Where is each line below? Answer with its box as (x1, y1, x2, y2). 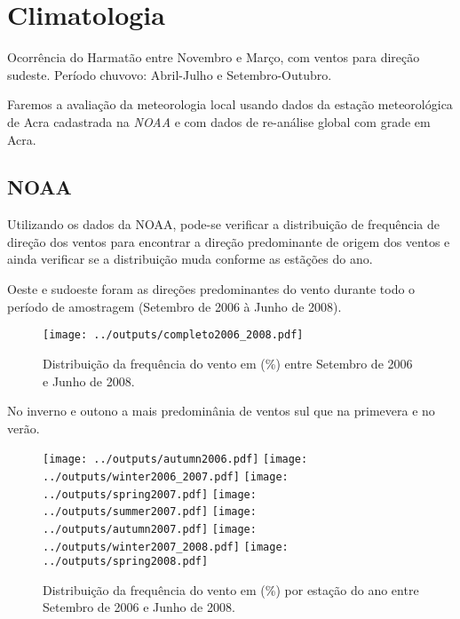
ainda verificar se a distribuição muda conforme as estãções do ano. (7, 250, 373, 268)
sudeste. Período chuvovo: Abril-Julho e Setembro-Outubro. (7, 65, 332, 83)
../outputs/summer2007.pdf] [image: (43, 505, 257, 519)
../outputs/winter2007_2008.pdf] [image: (43, 540, 289, 553)
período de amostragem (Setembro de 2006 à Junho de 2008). (7, 297, 342, 315)
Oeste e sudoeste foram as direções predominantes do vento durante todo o (7, 280, 416, 298)
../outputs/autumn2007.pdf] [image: (43, 522, 257, 536)
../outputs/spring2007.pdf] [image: (43, 488, 257, 501)
